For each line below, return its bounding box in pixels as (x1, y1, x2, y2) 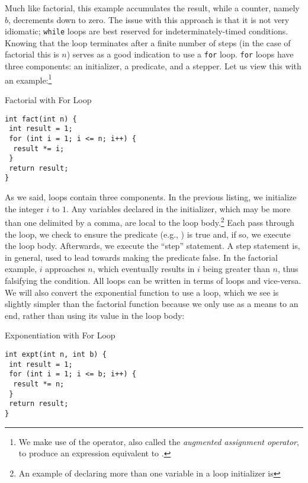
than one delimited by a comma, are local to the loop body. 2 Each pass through (5, 215, 294, 228)
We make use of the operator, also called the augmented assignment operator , (18, 435, 299, 447)
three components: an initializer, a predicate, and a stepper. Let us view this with (5, 60, 301, 72)
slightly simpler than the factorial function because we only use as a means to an (5, 298, 299, 310)
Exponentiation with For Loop (5, 329, 115, 341)
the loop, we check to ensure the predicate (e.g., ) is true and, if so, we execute (5, 228, 291, 240)
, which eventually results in (92, 263, 195, 275)
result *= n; (13, 379, 65, 388)
